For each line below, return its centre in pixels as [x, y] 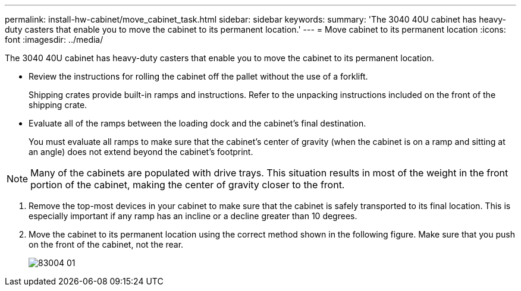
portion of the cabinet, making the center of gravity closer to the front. [188, 185]
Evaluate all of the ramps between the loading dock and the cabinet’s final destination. [197, 123]
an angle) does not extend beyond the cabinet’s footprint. [141, 152]
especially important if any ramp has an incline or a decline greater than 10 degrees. [193, 216]
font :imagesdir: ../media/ [54, 39]
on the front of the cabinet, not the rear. [106, 244]
